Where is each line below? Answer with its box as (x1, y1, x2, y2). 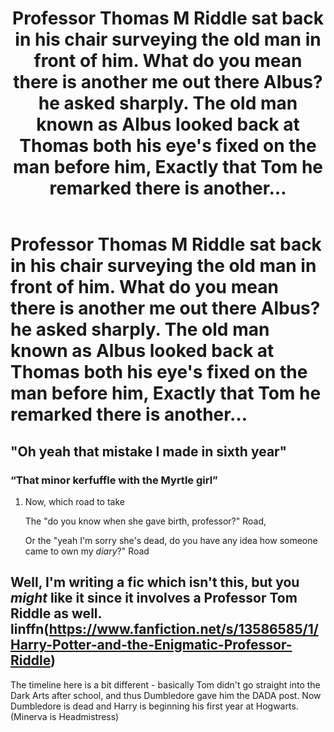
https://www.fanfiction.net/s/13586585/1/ (48, 621, 319, 638)
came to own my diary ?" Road (24, 545, 150, 557)
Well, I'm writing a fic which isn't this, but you (10, 574, 300, 591)
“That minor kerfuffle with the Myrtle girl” (10, 473, 218, 487)
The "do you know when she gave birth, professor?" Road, (24, 515, 267, 527)
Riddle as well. (10, 605, 102, 622)
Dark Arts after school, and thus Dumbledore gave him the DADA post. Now (10, 689, 322, 701)
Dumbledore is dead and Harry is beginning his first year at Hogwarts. (10, 700, 299, 712)
